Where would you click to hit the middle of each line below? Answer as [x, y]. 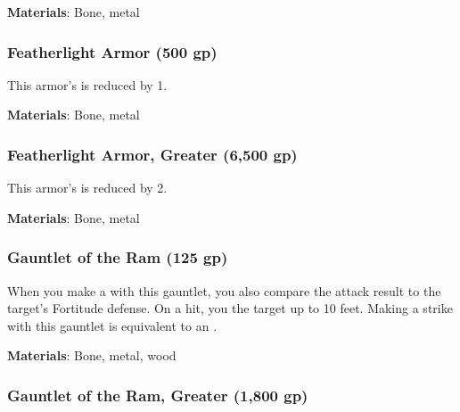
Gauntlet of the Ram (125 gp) [118, 257]
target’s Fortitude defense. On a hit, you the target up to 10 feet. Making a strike [230, 308]
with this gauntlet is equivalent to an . [112, 325]
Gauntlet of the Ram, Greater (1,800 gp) [158, 395]
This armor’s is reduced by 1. [87, 84]
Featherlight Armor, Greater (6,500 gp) [152, 154]
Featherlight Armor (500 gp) [112, 51]
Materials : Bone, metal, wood [92, 355]
